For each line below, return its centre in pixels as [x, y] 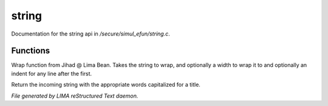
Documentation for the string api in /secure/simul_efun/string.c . [91, 34]
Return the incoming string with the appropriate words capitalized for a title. [106, 85]
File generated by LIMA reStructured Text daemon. [75, 96]
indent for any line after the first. [52, 73]
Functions [31, 51]
